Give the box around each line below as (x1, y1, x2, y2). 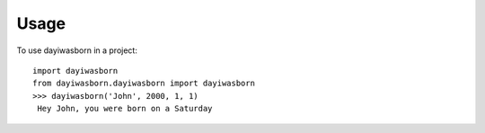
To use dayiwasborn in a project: (16, 45, 138, 56)
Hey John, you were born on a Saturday (37, 103, 213, 114)
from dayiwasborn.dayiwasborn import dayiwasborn (32, 78, 256, 89)
